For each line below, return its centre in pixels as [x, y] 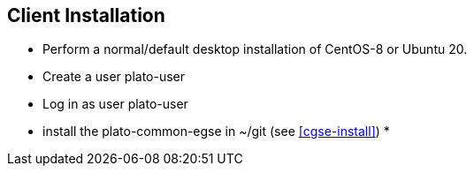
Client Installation [86, 15]
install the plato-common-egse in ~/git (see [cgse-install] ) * [216, 132]
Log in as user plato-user [115, 104]
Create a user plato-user [114, 77]
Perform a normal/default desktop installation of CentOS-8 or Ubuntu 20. [255, 49]
